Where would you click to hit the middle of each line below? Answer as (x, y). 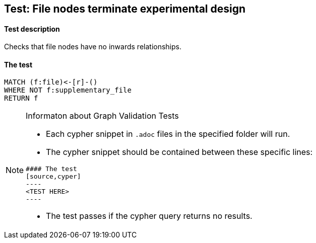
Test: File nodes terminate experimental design (125, 9)
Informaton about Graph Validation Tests (102, 116)
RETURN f (21, 98)
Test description (32, 29)
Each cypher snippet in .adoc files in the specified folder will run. (168, 134)
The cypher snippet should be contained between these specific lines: (179, 152)
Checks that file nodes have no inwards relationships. (93, 47)
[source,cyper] (53, 177)
